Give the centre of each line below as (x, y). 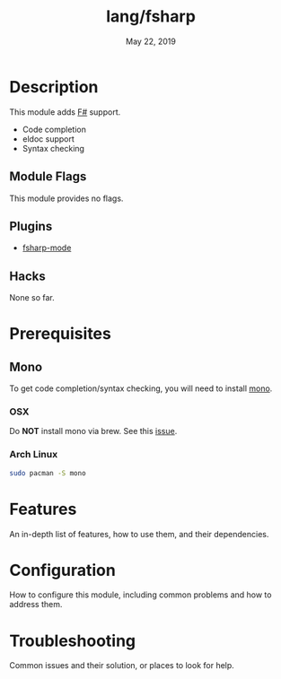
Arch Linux (34, 455)
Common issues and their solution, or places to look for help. (122, 666)
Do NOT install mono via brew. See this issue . (93, 431)
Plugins (31, 226)
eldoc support (48, 139)
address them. (36, 605)
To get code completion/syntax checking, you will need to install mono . (141, 388)
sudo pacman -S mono (48, 473)
